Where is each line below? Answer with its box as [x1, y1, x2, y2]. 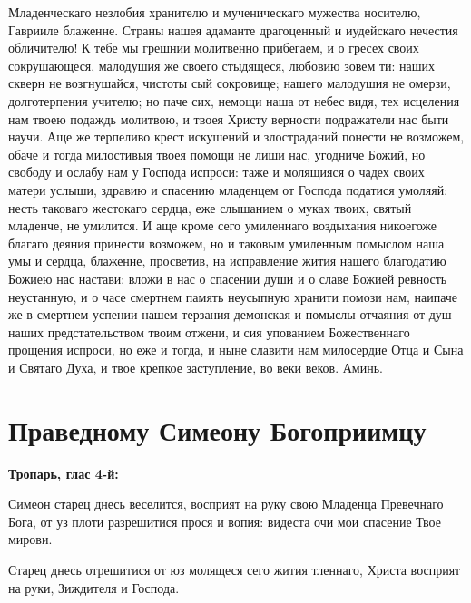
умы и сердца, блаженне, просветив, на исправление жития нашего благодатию [8, 251, 446, 270]
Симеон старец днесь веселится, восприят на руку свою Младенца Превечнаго [8, 494, 444, 513]
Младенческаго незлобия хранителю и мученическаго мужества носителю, [8, 3, 421, 21]
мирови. [8, 530, 53, 549]
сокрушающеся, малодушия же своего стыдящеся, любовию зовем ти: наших [8, 55, 436, 74]
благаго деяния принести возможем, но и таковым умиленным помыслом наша [8, 233, 445, 252]
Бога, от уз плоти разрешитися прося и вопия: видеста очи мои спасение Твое [8, 511, 442, 530]
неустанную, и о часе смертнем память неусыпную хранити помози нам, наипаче [8, 287, 458, 306]
